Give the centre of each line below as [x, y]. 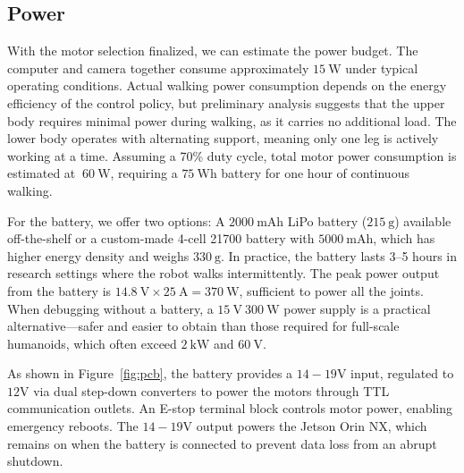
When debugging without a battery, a [110, 308]
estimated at [42, 173]
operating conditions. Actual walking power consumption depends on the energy [227, 85]
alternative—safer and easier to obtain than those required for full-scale [203, 326]
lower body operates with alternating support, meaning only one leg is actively [223, 138]
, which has [404, 238]
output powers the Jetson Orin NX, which [312, 426]
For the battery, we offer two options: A [116, 220]
